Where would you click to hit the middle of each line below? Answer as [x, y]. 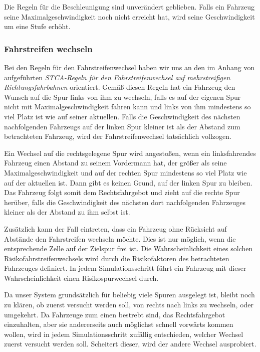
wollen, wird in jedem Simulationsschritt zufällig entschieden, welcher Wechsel [124, 334]
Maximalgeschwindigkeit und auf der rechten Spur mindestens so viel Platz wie [125, 172]
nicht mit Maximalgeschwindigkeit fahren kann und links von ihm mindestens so [127, 107]
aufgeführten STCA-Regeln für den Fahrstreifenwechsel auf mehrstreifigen [117, 77]
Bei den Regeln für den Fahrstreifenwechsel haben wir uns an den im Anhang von [129, 67]
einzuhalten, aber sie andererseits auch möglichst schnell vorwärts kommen [119, 324]
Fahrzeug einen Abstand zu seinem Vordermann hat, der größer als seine [115, 163]
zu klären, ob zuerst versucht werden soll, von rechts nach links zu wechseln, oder [129, 305]
